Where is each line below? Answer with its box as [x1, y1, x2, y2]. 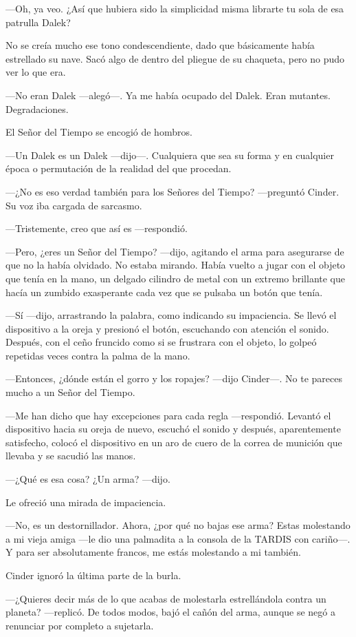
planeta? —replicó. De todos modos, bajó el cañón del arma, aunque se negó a [5, 605, 335, 619]
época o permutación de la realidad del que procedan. [5, 161, 232, 176]
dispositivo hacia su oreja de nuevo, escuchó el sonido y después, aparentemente [5, 421, 341, 436]
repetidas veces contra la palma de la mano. [5, 348, 190, 362]
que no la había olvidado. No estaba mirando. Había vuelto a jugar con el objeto [5, 258, 346, 272]
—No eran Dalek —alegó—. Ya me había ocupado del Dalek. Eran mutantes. [5, 87, 331, 102]
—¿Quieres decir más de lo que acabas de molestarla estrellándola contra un [5, 591, 326, 605]
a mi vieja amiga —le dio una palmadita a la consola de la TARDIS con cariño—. [5, 531, 351, 545]
